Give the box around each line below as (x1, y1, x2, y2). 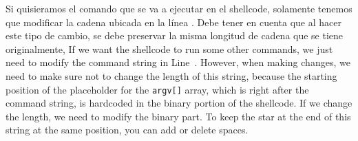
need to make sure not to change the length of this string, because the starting (6, 68, 337, 83)
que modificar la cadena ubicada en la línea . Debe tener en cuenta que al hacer (6, 14, 341, 29)
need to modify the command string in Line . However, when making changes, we (6, 55, 350, 69)
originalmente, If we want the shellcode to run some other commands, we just (6, 41, 333, 56)
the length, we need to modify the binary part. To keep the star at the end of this (6, 109, 351, 123)
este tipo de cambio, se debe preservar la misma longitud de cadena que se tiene (6, 28, 344, 43)
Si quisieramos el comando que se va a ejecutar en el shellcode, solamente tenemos (6, 1, 352, 15)
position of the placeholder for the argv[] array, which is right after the (6, 82, 309, 96)
